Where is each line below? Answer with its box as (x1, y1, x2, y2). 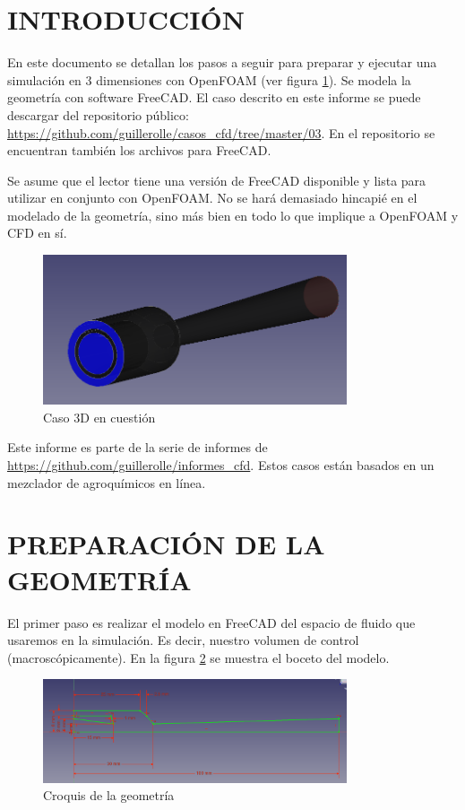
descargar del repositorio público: (7, 105, 189, 124)
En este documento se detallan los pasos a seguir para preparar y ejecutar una (7, 53, 437, 72)
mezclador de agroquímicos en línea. (7, 473, 206, 492)
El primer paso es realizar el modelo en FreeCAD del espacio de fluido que (7, 613, 416, 631)
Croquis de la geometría (43, 786, 175, 805)
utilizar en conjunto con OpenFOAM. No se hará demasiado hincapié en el (7, 188, 418, 207)
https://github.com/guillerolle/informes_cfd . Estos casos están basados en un (7, 456, 435, 475)
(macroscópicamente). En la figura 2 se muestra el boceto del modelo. (7, 648, 390, 666)
